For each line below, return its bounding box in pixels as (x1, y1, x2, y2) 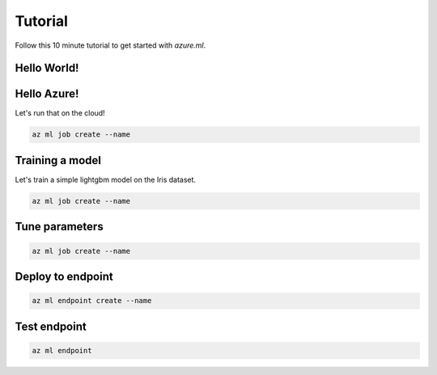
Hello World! (15, 61, 79, 75)
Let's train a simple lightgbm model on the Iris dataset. (15, 175, 197, 184)
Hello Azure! (15, 87, 79, 101)
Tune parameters (15, 220, 104, 234)
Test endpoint (15, 319, 87, 333)
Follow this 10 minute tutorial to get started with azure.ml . (15, 40, 206, 50)
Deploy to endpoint (15, 269, 113, 283)
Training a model (15, 154, 101, 167)
